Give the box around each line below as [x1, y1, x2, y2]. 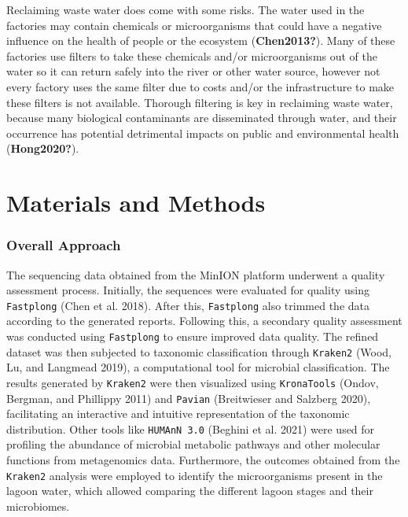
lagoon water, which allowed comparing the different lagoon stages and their [6, 482, 373, 499]
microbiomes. [6, 497, 70, 514]
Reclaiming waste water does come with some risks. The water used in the [6, 2, 365, 17]
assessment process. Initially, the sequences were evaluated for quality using [6, 282, 369, 298]
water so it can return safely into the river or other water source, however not [6, 63, 380, 79]
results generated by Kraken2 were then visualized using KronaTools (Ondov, [6, 374, 379, 390]
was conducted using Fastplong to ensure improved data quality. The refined [6, 327, 379, 344]
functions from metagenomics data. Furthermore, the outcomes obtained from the [6, 452, 400, 468]
